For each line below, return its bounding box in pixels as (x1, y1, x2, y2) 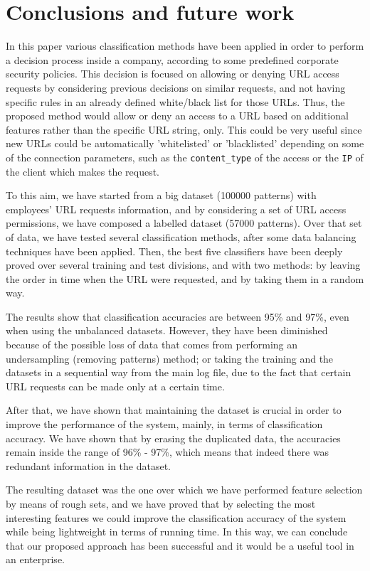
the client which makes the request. (6, 164, 159, 178)
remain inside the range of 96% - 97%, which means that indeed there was (6, 444, 329, 459)
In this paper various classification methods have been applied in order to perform (6, 38, 364, 53)
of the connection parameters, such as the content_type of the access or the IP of (6, 149, 364, 164)
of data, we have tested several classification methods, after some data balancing (6, 229, 356, 244)
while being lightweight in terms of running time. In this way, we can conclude (6, 524, 348, 539)
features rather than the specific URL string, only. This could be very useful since (6, 122, 362, 137)
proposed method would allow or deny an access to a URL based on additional (6, 108, 349, 123)
